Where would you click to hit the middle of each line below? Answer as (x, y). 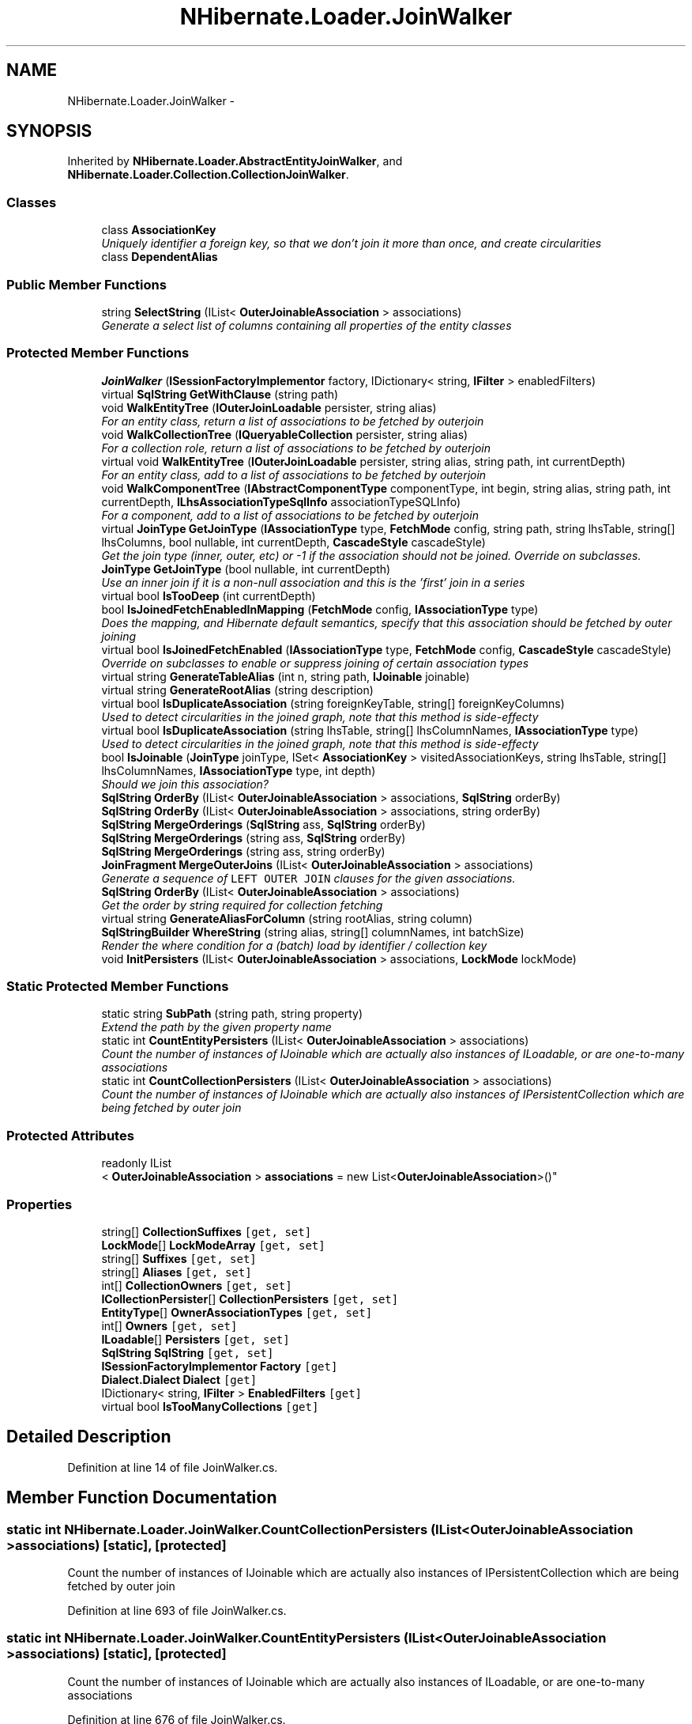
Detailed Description (89, 1437)
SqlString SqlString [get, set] (188, 1352)
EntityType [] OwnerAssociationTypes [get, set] (237, 1312)
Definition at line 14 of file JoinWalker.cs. (173, 1467)
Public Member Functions (86, 284)
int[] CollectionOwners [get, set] (197, 1285)
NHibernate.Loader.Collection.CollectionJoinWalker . (208, 175)
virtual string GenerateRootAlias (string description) (237, 690)
